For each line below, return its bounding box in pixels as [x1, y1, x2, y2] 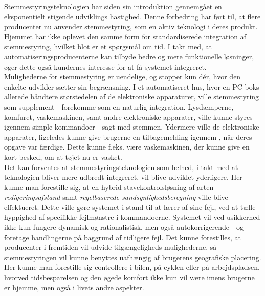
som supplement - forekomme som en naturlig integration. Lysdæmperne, [4, 101, 234, 112]
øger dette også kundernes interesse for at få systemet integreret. [4, 61, 207, 72]
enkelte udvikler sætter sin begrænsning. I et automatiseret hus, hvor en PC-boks [4, 81, 259, 92]
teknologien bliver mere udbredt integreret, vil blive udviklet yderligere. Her [4, 172, 242, 182]
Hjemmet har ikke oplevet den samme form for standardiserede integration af [4, 31, 246, 41]
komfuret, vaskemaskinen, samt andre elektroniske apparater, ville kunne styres [4, 111, 253, 122]
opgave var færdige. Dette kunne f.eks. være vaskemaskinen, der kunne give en [4, 141, 250, 152]
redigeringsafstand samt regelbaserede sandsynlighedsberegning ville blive [4, 192, 228, 202]
